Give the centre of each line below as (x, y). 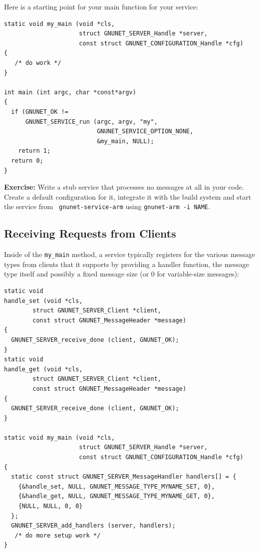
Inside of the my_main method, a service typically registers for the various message (130, 254)
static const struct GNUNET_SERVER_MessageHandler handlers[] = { (124, 477)
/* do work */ (38, 63)
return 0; (27, 160)
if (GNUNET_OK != (40, 112)
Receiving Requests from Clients (90, 233)
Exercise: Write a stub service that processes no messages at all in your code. (124, 187)
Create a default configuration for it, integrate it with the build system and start (128, 196)
